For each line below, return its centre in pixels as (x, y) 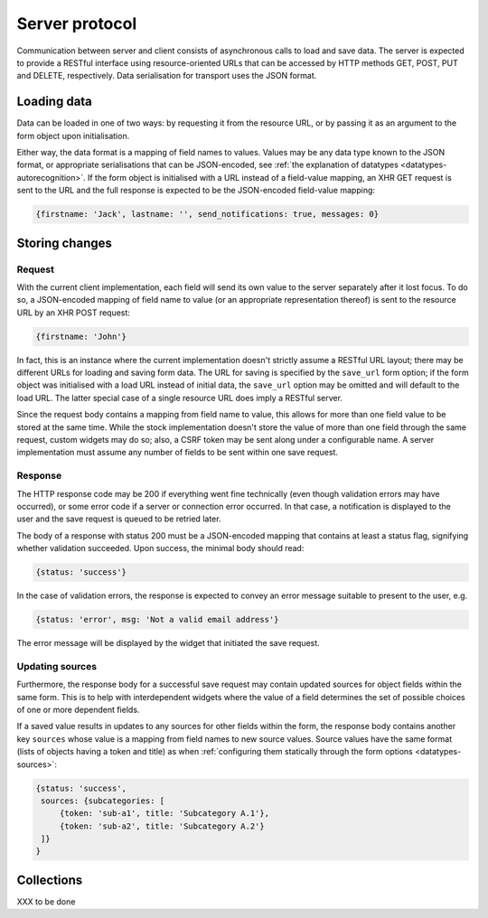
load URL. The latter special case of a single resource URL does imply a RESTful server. (180, 398)
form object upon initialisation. (73, 136)
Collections (50, 880)
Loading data (54, 102)
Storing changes (64, 243)
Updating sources (57, 666)
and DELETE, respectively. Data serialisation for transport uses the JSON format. (167, 76)
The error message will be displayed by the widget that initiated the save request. (168, 643)
